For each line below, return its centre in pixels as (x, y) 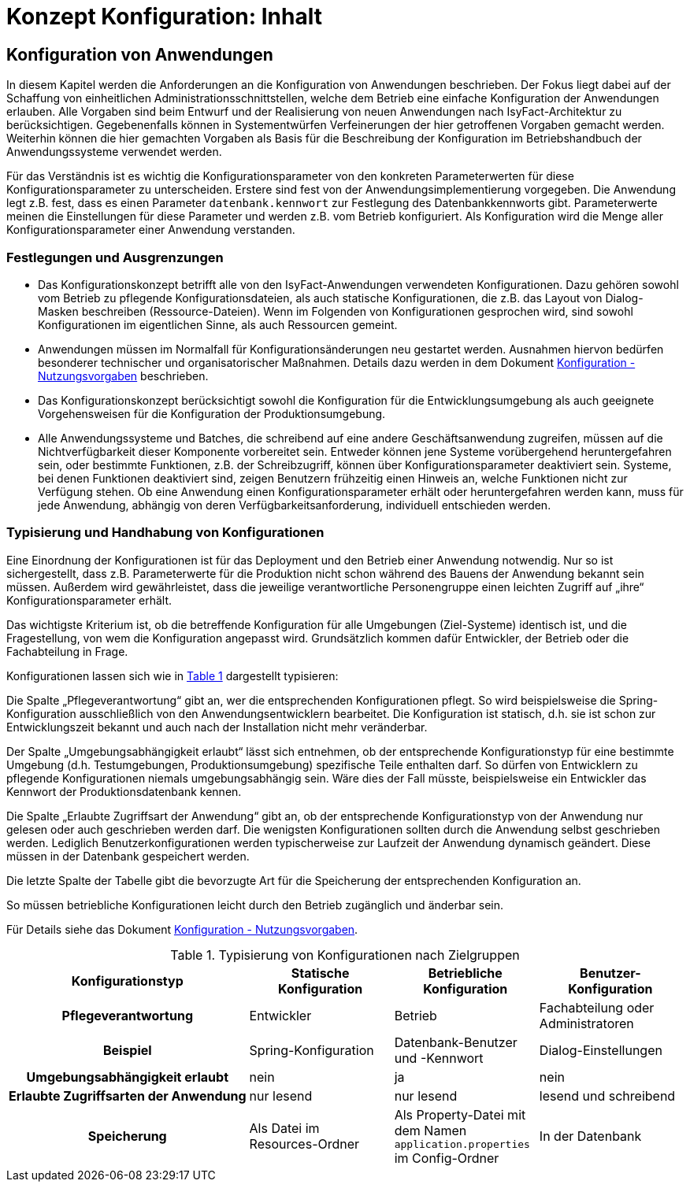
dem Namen (430, 1130)
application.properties (462, 1144)
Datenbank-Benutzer (456, 1042)
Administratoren (586, 1023)
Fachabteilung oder (597, 1007)
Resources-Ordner (304, 1144)
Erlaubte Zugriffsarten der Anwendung (128, 1095)
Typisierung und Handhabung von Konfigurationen (165, 533)
